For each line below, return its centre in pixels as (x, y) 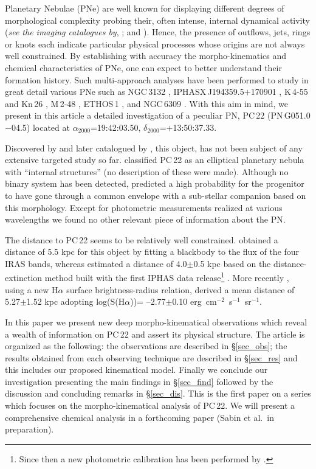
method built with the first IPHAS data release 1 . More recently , (167, 277)
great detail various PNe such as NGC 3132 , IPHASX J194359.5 (125, 92)
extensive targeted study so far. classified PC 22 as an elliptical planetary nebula (155, 160)
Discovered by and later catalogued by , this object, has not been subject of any (154, 148)
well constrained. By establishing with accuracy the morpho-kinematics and (146, 56)
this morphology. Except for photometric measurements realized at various (144, 207)
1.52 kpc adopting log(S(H (76, 301)
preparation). (29, 429)
